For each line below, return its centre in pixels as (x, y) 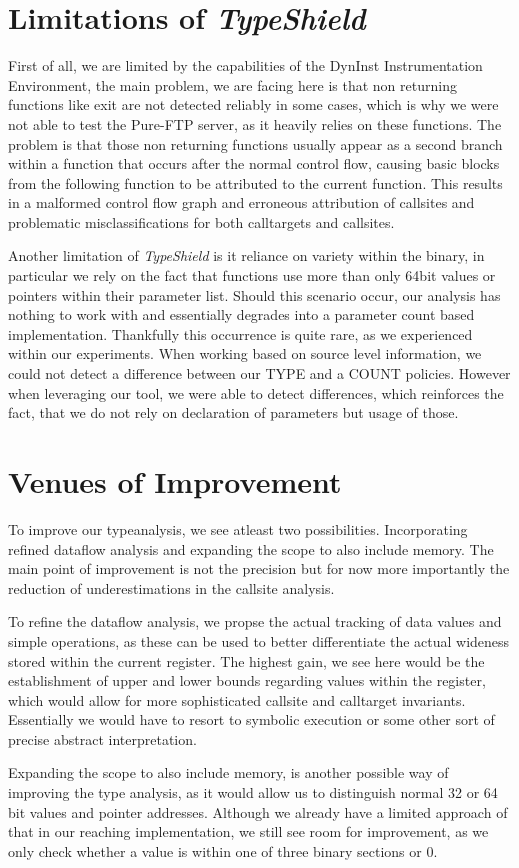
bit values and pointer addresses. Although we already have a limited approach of (258, 811)
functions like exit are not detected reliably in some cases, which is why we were (253, 104)
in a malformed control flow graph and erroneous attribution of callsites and (241, 202)
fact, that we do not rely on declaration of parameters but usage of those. (233, 412)
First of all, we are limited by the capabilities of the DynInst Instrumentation (245, 65)
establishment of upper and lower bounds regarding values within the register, (247, 680)
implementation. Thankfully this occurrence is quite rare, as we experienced (240, 333)
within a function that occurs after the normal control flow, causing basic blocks (254, 163)
